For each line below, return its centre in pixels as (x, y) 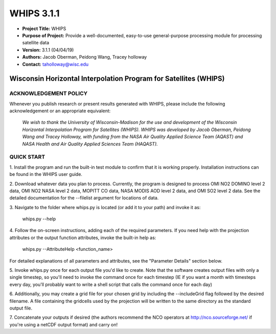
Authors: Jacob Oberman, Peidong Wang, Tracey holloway (85, 57)
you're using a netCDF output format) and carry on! (63, 324)
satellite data (36, 43)
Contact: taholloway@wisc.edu (55, 64)
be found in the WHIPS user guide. (46, 174)
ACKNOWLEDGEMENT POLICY (49, 93)
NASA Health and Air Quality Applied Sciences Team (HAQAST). (90, 144)
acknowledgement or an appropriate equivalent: (60, 111)
